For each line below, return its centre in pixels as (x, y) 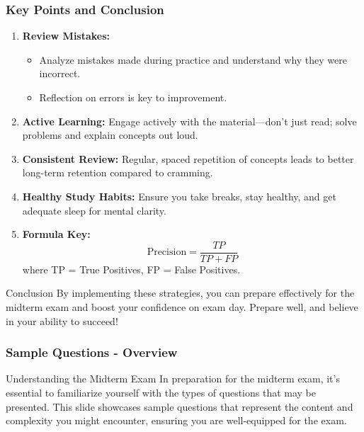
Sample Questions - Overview (92, 352)
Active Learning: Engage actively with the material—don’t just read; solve (189, 121)
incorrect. (60, 73)
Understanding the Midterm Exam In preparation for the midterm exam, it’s (173, 379)
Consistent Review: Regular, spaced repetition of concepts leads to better (188, 158)
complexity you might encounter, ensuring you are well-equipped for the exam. (176, 420)
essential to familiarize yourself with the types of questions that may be (161, 392)
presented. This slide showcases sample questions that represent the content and (180, 406)
